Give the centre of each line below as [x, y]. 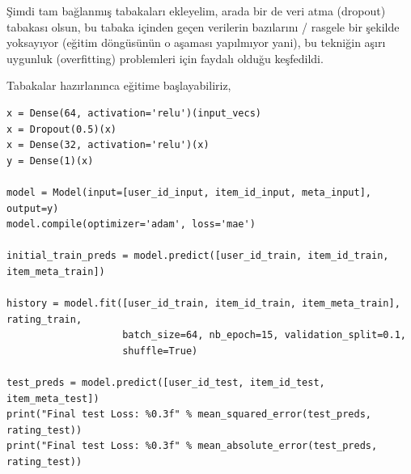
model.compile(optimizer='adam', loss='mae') [131, 224]
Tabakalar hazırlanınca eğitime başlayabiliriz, [119, 85]
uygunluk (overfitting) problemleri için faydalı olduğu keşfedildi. [165, 58]
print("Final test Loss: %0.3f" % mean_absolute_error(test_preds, [192, 446]
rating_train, [44, 319]
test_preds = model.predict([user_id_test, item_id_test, [166, 383]
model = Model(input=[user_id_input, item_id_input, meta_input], [189, 192]
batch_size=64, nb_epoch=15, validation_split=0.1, [264, 335]
